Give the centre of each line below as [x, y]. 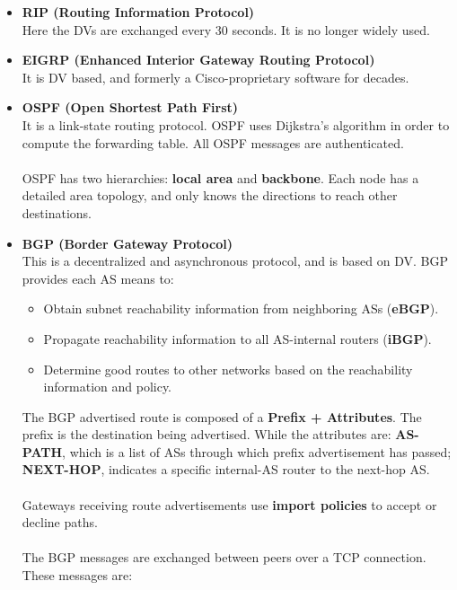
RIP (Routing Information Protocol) [138, 12]
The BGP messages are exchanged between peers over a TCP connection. [224, 557]
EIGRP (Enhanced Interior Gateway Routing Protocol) [198, 60]
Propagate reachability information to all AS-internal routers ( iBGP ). [237, 338]
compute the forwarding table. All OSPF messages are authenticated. [213, 142]
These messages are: [77, 575]
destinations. [57, 212]
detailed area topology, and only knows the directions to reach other [210, 195]
